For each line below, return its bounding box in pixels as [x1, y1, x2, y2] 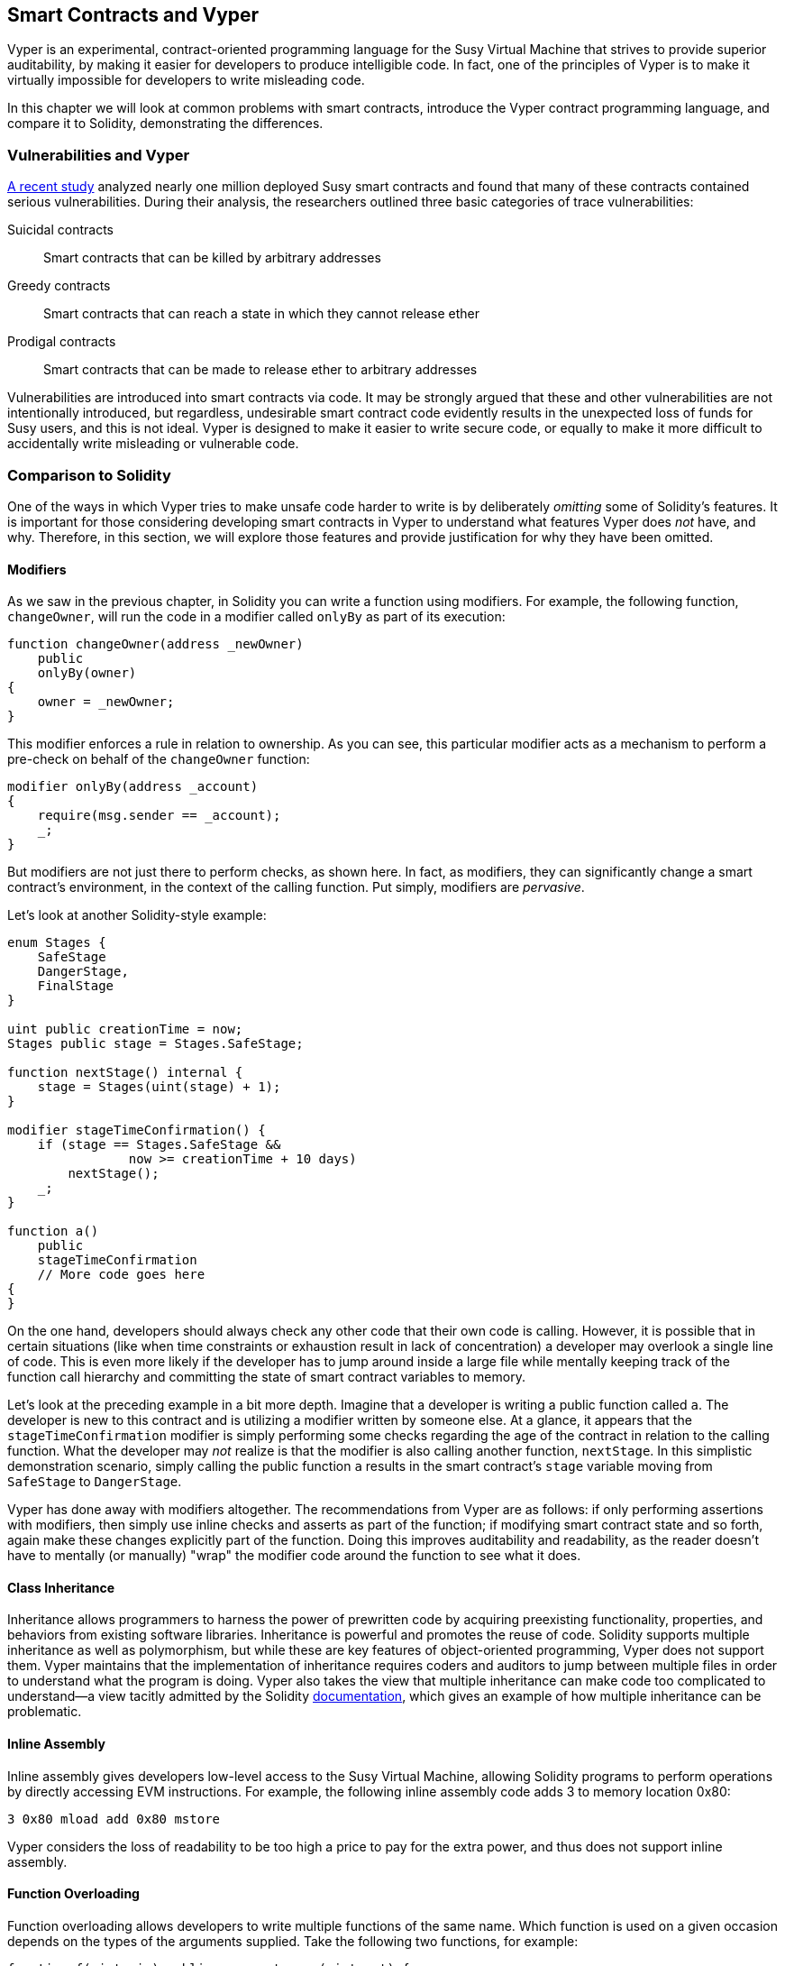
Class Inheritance [7, 1579, 115, 1595]
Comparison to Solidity [7, 465, 171, 484]
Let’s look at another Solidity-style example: [7, 907, 267, 923]
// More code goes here [37, 1267, 205, 1282]
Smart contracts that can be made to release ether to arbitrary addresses [43, 362, 478, 378]
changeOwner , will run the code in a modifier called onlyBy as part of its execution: [7, 609, 506, 625]
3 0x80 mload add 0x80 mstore [7, 1811, 221, 1826]
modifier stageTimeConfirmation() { [7, 1123, 266, 1138]
